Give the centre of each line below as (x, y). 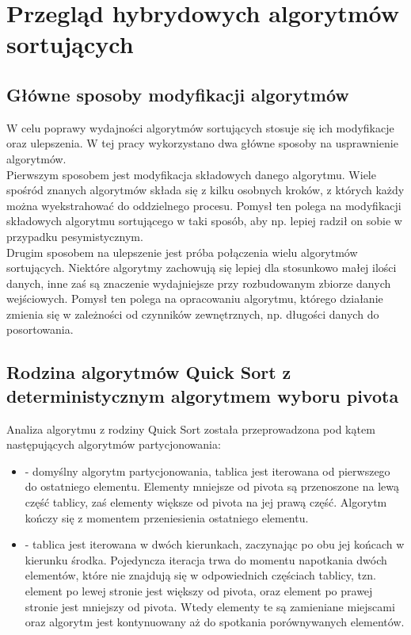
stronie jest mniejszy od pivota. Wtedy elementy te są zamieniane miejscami (210, 606)
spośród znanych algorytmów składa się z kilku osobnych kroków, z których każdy (205, 190)
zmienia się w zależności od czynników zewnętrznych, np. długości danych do (193, 314)
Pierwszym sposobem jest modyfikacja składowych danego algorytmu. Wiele (191, 174)
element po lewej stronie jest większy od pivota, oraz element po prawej (199, 591)
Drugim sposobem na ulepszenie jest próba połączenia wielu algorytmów (182, 252)
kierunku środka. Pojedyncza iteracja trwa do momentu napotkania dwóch (206, 559)
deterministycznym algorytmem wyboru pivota (203, 395)
